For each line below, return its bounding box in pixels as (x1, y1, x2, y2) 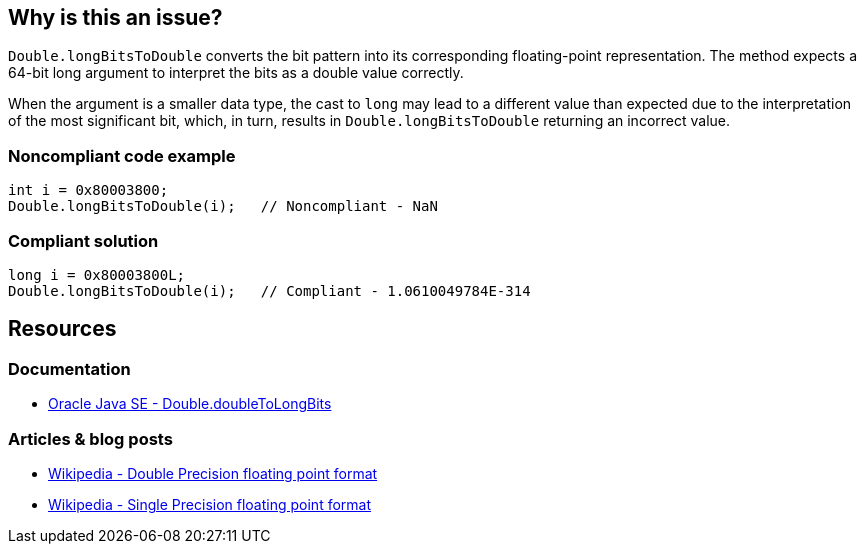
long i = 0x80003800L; (8, 266, 186, 283)
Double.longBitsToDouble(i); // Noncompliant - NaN (8, 198, 438, 215)
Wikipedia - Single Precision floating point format (48, 495, 372, 513)
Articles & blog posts (8, 428, 173, 449)
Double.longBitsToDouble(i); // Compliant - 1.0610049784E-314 (8, 282, 531, 299)
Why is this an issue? (8, 5, 223, 30)
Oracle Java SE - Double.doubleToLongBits (48, 395, 332, 413)
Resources (8, 316, 117, 342)
